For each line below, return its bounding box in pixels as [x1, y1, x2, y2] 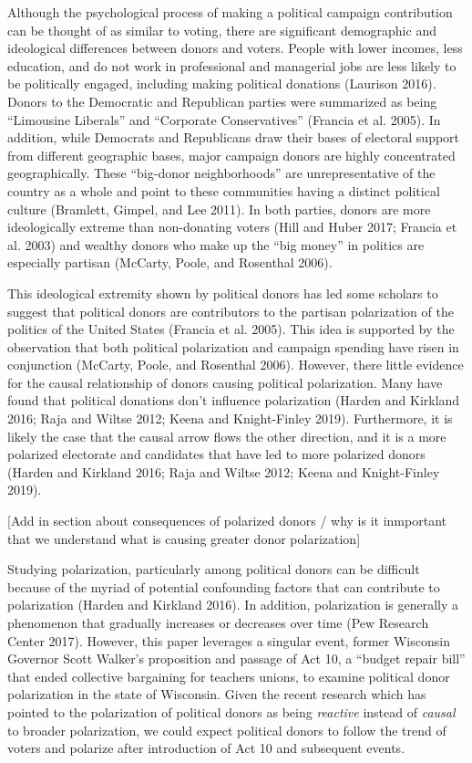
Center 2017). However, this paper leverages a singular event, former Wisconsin [7, 631, 450, 650]
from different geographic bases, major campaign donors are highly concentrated [7, 145, 456, 164]
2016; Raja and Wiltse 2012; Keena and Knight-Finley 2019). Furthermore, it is [7, 409, 453, 428]
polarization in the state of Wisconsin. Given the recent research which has [7, 685, 426, 704]
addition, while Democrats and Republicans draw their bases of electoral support [7, 128, 460, 147]
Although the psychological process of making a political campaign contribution [7, 3, 453, 21]
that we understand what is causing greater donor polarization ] [7, 528, 361, 548]
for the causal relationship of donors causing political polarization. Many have [7, 372, 443, 392]
